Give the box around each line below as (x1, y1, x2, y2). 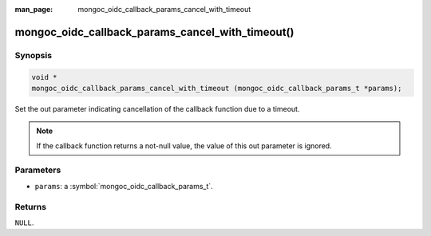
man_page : (14, 5, 53, 14)
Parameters (14, 164, 61, 175)
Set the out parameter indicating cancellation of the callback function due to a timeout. (14, 104, 300, 113)
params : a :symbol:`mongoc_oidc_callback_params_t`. (34, 181, 213, 191)
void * (31, 73, 57, 81)
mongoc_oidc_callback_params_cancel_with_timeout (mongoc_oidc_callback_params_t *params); (31, 84, 402, 92)
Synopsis (14, 49, 52, 61)
